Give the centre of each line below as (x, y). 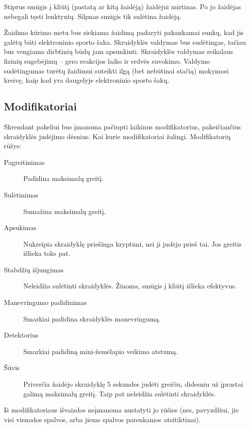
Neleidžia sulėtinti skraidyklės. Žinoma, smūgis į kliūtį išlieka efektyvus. (130, 286)
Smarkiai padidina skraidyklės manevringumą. (92, 318)
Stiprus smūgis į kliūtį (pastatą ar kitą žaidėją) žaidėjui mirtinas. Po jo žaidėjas (123, 6)
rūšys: (13, 146)
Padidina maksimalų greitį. (64, 178)
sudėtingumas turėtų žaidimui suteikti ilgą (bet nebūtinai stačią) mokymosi (116, 70)
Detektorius (21, 335)
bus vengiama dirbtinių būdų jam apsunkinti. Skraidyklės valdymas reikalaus (119, 51)
